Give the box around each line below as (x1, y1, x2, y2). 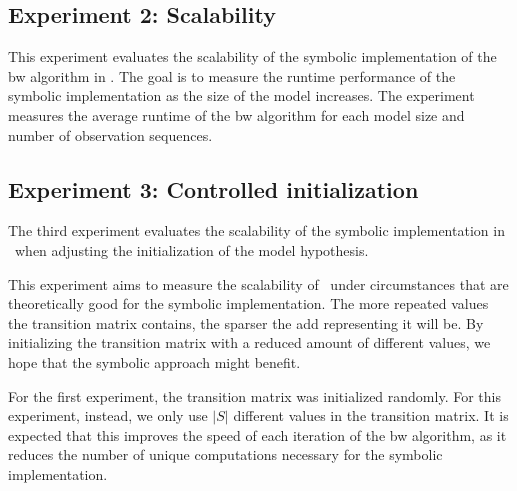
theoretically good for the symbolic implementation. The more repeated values (8, 293, 489, 314)
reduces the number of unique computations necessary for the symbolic (8, 444, 443, 465)
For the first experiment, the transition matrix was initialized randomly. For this (8, 385, 501, 406)
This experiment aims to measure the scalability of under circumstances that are (8, 273, 509, 294)
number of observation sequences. (8, 124, 213, 145)
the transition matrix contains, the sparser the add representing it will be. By (8, 312, 484, 333)
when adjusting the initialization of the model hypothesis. (14, 239, 369, 260)
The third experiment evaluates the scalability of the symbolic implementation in (8, 220, 505, 241)
